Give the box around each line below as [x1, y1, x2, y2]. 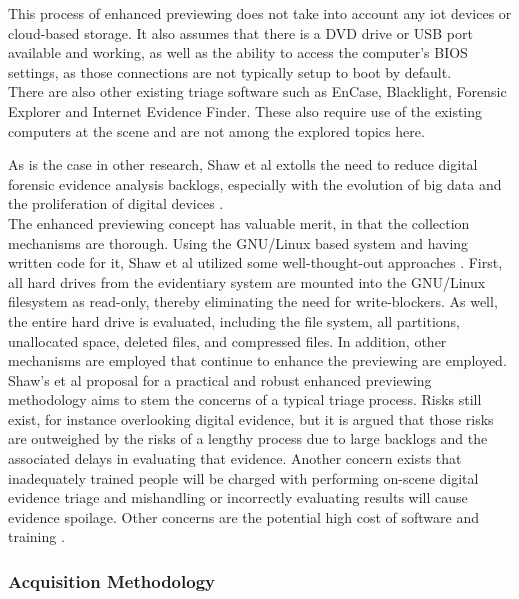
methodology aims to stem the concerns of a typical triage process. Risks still [8, 389, 482, 410]
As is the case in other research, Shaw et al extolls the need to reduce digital [8, 154, 478, 175]
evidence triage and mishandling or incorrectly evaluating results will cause [8, 487, 468, 508]
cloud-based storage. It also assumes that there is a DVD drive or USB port [8, 22, 473, 43]
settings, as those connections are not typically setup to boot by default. [8, 61, 452, 82]
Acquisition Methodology [8, 568, 215, 593]
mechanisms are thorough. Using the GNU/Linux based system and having [8, 232, 469, 253]
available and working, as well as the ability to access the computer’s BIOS [8, 42, 468, 63]
